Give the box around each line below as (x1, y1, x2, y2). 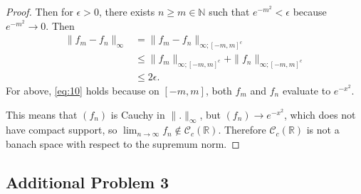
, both (205, 83, 232, 97)
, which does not (283, 107, 356, 122)
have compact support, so (6, 122, 117, 137)
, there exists (98, 4, 155, 18)
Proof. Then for (6, 4, 73, 18)
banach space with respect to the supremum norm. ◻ (6, 136, 240, 151)
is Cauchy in (110, 107, 165, 122)
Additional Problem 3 (6, 171, 169, 193)
